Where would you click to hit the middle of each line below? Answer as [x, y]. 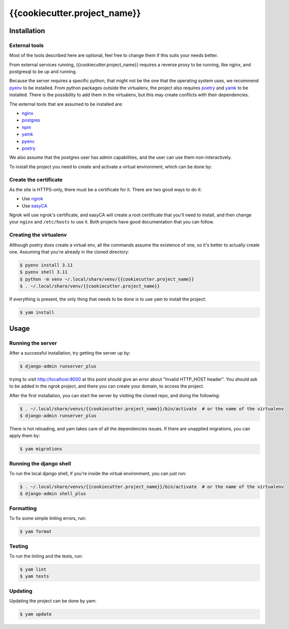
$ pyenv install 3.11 [46, 265]
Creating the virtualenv [38, 235]
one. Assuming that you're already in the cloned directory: [69, 252]
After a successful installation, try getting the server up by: [70, 353]
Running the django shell [40, 463]
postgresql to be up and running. [43, 72]
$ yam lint [33, 569]
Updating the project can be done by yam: [53, 601]
